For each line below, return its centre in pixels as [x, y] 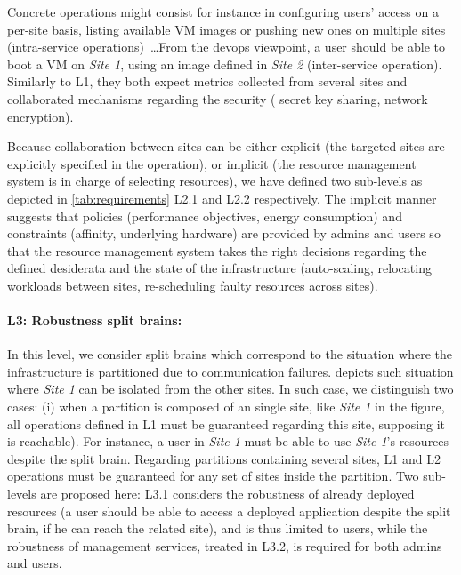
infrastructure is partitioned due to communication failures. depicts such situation [230, 371]
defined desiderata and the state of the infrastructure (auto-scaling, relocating [219, 268]
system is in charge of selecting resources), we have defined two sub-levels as [215, 181]
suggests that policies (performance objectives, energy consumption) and [205, 216]
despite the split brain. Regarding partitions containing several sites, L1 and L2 [224, 458]
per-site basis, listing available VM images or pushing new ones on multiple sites [226, 29]
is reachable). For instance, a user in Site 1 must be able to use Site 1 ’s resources [228, 441]
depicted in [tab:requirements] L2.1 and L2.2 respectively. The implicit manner [222, 198]
